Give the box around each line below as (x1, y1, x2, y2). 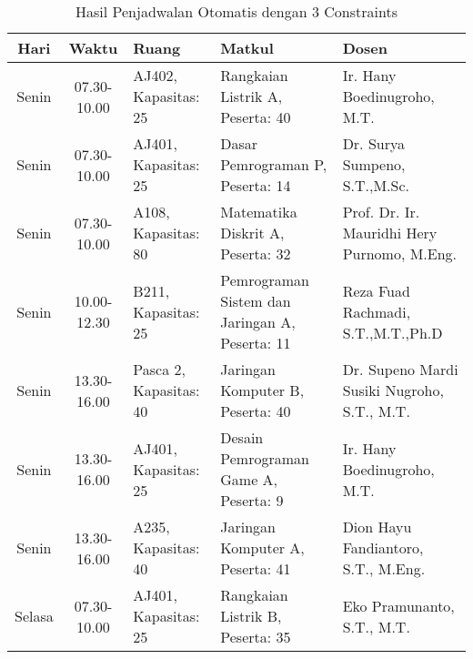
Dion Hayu (342, 516, 412, 537)
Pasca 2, (133, 359, 186, 380)
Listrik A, (220, 86, 283, 106)
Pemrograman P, (220, 154, 327, 175)
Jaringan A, (220, 311, 296, 332)
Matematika (220, 201, 297, 222)
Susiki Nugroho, (342, 380, 444, 400)
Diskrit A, (220, 222, 285, 243)
